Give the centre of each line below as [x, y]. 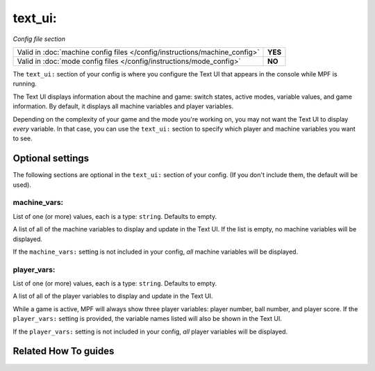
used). [22, 185]
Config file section [39, 39]
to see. [23, 138]
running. [25, 84]
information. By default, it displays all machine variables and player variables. [123, 106]
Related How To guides [64, 351]
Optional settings [51, 159]
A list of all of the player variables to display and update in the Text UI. [113, 296]
